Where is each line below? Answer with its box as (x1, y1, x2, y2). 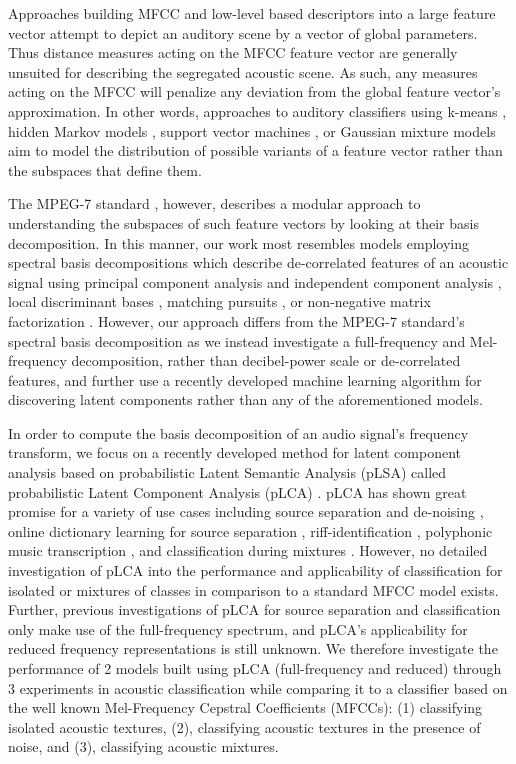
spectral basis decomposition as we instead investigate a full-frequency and (8, 330, 466, 351)
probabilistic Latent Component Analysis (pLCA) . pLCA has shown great (8, 481, 467, 502)
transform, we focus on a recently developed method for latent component (8, 442, 461, 463)
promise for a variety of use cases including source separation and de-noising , (8, 501, 484, 522)
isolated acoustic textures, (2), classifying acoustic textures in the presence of (8, 716, 481, 737)
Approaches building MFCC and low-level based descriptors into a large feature (8, 3, 496, 23)
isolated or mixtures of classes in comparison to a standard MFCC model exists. (8, 579, 499, 600)
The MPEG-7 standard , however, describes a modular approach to (8, 193, 421, 214)
